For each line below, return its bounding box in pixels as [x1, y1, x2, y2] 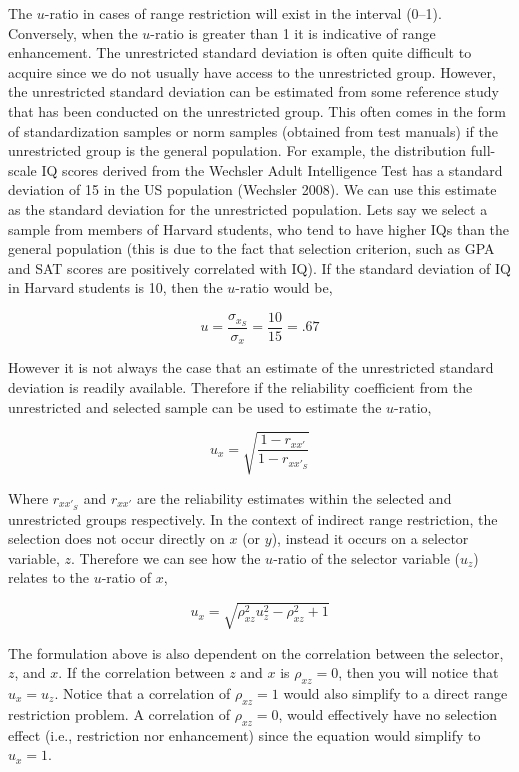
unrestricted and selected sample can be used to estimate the [8, 396, 382, 417]
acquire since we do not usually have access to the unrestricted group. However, [8, 61, 496, 82]
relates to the [8, 567, 89, 588]
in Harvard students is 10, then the [8, 277, 223, 298]
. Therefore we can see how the [70, 547, 261, 568]
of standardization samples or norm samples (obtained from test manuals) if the [8, 120, 498, 141]
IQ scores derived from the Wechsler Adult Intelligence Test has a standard [41, 159, 503, 180]
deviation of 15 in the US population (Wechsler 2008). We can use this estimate [8, 179, 497, 200]
